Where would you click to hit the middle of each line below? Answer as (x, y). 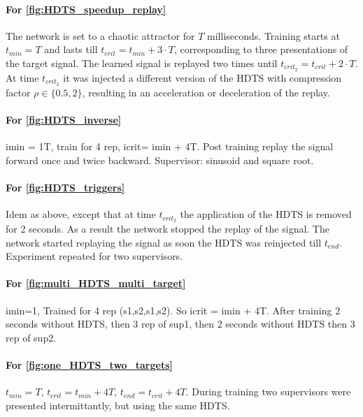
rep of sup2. (31, 337)
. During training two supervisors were (268, 392)
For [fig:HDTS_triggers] (65, 187)
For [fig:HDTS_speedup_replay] (86, 9)
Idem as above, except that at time (81, 214)
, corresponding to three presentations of (261, 49)
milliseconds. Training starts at (273, 35)
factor (18, 92)
